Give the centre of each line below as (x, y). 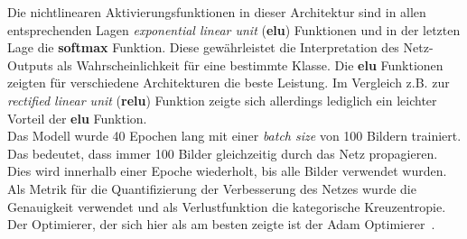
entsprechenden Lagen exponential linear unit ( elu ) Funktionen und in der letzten (234, 29)
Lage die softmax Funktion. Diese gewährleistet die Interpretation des (203, 47)
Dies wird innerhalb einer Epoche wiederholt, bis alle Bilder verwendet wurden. (227, 171)
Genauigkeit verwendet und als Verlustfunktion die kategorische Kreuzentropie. (227, 206)
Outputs (30, 64)
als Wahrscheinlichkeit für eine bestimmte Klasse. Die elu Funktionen (250, 64)
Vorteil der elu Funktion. (77, 118)
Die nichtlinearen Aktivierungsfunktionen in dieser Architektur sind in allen (217, 12)
